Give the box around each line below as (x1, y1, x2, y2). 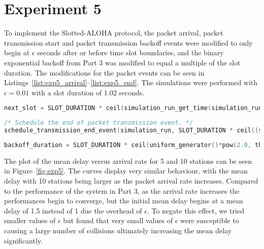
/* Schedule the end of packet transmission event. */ (4, 119, 193, 127)
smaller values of (4, 215, 56, 226)
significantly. (4, 235, 43, 245)
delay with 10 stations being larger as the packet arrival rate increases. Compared (4, 175, 258, 186)
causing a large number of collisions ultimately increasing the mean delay (4, 225, 232, 235)
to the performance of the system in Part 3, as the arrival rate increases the (4, 185, 240, 196)
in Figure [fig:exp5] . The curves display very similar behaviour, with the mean (4, 165, 248, 176)
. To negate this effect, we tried (147, 205, 244, 216)
